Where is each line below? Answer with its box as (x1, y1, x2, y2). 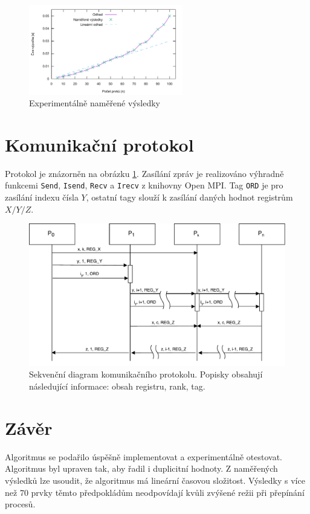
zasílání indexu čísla (5, 191, 79, 204)
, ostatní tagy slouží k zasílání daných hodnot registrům (86, 191, 293, 204)
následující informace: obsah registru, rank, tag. (29, 380, 205, 393)
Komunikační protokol (5, 132, 194, 156)
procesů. (5, 498, 36, 510)
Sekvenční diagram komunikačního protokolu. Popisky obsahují (29, 368, 263, 381)
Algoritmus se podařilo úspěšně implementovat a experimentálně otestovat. (5, 450, 282, 463)
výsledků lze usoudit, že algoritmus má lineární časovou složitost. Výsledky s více (5, 474, 305, 486)
